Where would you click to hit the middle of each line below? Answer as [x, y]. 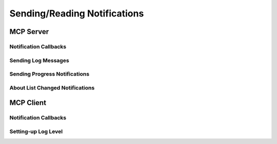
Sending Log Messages [39, 60]
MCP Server [29, 32]
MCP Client [28, 103]
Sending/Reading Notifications [77, 13]
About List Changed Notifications [52, 87]
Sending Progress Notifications [50, 74]
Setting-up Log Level [36, 131]
